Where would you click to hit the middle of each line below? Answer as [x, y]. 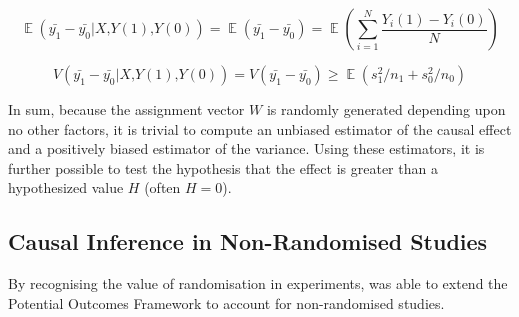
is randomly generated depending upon [386, 109]
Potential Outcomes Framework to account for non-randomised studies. [226, 302]
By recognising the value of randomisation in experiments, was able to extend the [258, 283]
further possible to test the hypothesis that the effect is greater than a [223, 167]
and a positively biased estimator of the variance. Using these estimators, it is [246, 148]
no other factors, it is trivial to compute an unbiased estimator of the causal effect [260, 128]
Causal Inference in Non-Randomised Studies [248, 241]
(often [162, 187]
